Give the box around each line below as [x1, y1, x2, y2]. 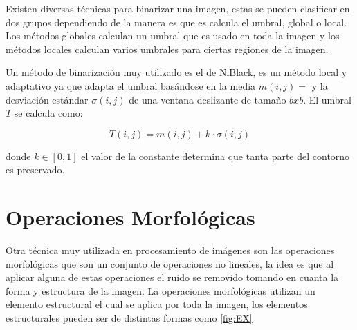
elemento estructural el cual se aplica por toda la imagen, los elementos [6, 297, 308, 311]
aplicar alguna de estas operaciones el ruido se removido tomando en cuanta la [6, 270, 339, 284]
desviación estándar [6, 92, 89, 106]
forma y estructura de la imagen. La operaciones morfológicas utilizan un [6, 283, 315, 298]
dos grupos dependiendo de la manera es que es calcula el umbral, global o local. [6, 14, 347, 29]
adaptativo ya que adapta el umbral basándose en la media [6, 78, 256, 93]
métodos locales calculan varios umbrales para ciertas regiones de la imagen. [6, 41, 329, 56]
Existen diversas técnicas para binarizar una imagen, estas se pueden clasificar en [6, 1, 350, 15]
